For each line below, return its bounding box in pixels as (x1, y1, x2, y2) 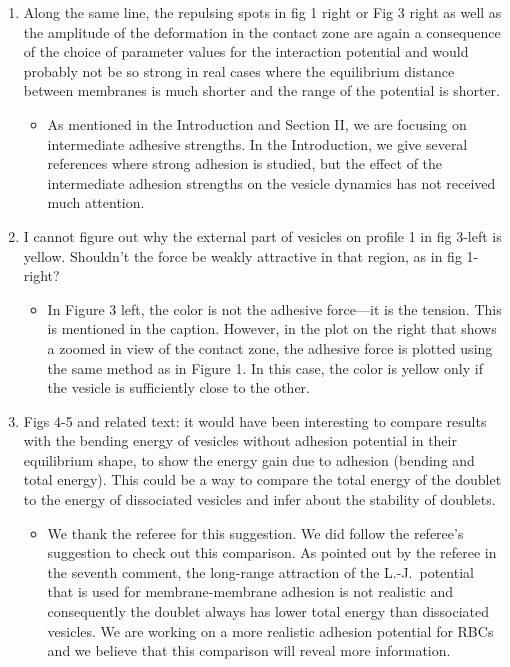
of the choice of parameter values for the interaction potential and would (23, 41, 469, 62)
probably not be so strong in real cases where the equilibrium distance (23, 60, 455, 81)
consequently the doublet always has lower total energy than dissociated (47, 601, 490, 622)
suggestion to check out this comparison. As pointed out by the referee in (47, 542, 497, 563)
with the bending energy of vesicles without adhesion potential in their (23, 430, 457, 451)
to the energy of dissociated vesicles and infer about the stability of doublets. (23, 489, 496, 510)
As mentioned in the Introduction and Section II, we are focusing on (47, 113, 467, 134)
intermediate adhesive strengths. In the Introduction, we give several (47, 133, 468, 154)
